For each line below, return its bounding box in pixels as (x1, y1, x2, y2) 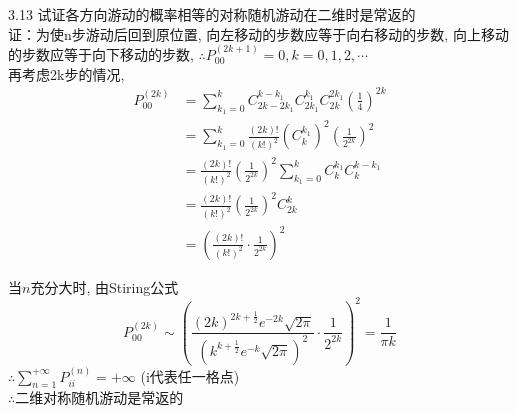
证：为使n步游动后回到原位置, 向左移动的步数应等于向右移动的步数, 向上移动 (8, 23, 509, 44)
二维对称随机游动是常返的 (15, 387, 184, 408)
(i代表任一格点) (140, 365, 240, 386)
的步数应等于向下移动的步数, (8, 44, 194, 64)
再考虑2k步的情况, (8, 63, 125, 84)
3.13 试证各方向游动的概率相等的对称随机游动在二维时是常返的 (8, 4, 416, 24)
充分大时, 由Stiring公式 (30, 276, 179, 297)
